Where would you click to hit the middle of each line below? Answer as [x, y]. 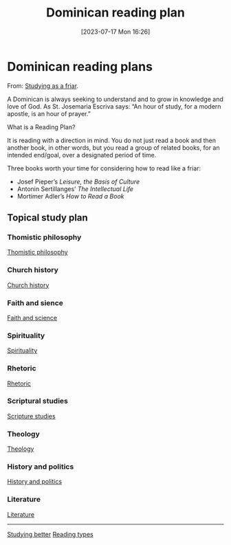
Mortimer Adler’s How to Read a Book [71, 196]
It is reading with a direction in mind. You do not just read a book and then [112, 140]
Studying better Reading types [51, 534]
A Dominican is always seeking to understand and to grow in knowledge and [115, 99]
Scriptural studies [38, 401]
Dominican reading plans [80, 66]
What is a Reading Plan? [41, 127]
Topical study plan [47, 218]
